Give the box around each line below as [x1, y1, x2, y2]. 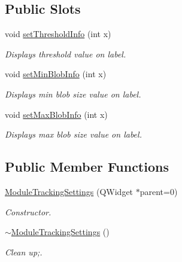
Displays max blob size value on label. [5, 128, 142, 141]
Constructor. [5, 205, 51, 218]
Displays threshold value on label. [5, 47, 126, 60]
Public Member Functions [5, 157, 169, 176]
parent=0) [139, 185, 178, 197]
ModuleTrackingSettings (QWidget [5, 185, 134, 197]
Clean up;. [5, 245, 43, 258]
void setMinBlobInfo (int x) [5, 68, 107, 80]
